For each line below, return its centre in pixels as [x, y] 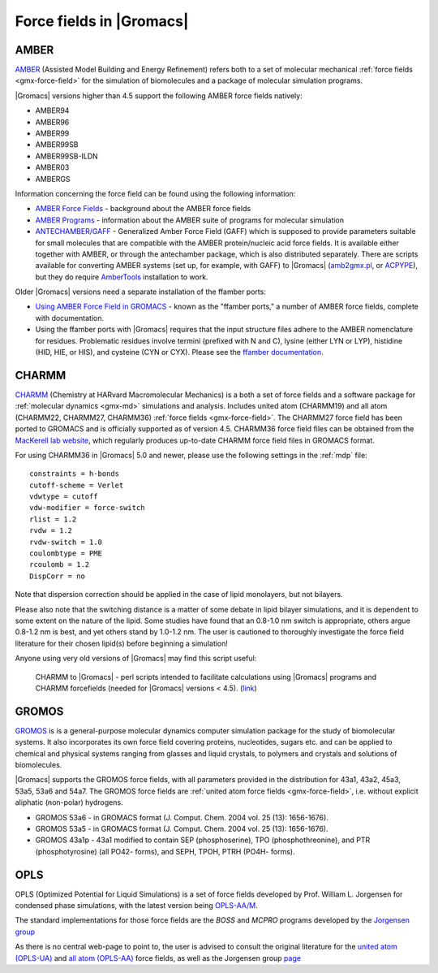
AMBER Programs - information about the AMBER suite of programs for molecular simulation [190, 220]
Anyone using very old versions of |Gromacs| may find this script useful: [136, 659]
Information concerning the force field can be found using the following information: [155, 193]
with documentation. [70, 318]
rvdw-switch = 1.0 [66, 542]
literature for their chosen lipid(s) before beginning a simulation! [122, 643]
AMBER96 [52, 122]
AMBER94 [52, 110]
